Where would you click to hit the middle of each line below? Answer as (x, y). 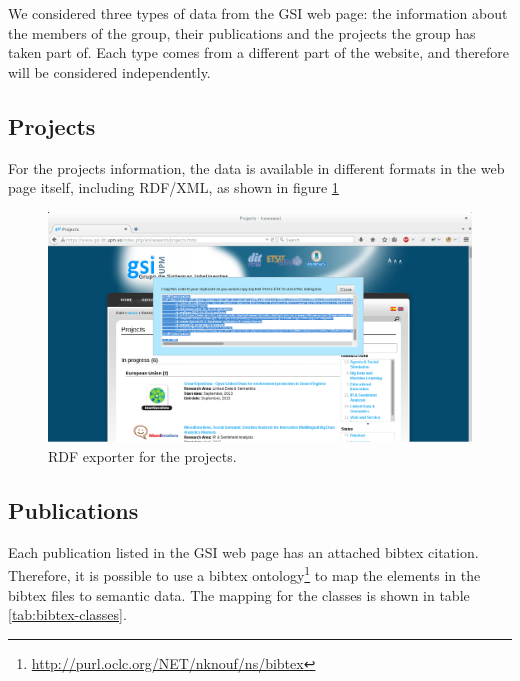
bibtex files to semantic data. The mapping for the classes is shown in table (239, 594)
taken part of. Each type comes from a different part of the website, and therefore (259, 52)
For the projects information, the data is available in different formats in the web (256, 167)
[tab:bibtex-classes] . (67, 614)
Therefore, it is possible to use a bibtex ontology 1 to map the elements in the (244, 574)
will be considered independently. (109, 71)
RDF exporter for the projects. (142, 455)
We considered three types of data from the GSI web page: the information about (258, 13)
